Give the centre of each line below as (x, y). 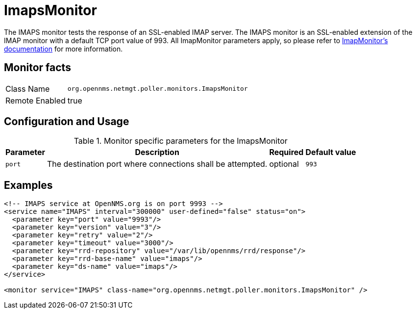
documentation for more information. (63, 49)
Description (157, 152)
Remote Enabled (36, 100)
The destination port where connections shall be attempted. (157, 164)
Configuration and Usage (67, 122)
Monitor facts (37, 68)
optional (284, 164)
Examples (28, 185)
